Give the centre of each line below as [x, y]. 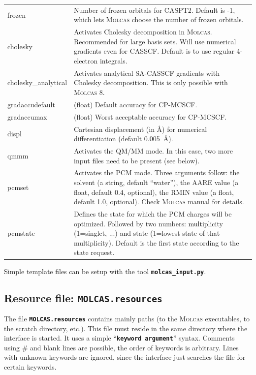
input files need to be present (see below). [137, 160]
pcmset [18, 187]
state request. [94, 252]
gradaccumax [27, 116]
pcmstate [21, 233]
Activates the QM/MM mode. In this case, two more [154, 150]
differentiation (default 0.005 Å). [124, 139]
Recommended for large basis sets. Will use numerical [155, 41]
